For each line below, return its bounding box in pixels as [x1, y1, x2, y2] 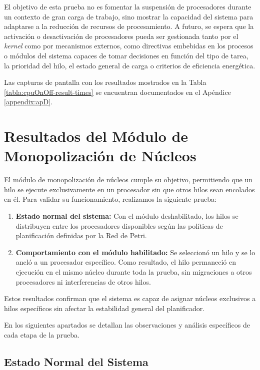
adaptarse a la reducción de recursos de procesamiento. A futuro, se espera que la [4, 21, 254, 31]
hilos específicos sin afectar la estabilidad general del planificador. [4, 303, 205, 313]
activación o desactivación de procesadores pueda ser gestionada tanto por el [4, 30, 238, 41]
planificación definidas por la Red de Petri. [15, 230, 147, 241]
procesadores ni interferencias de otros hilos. [15, 276, 151, 287]
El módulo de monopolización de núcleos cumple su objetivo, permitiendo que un [4, 174, 253, 185]
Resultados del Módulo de [4, 126, 188, 146]
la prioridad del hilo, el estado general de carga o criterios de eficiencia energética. [4, 60, 255, 70]
